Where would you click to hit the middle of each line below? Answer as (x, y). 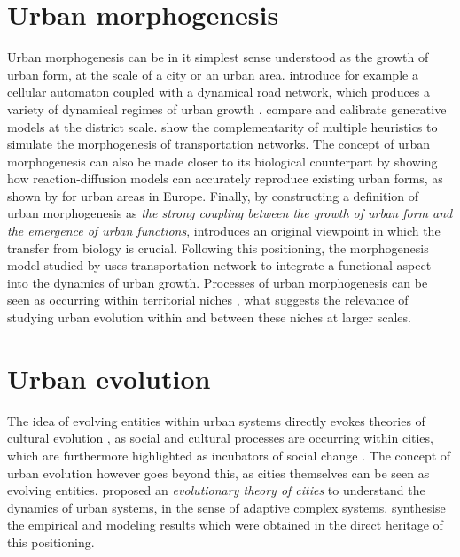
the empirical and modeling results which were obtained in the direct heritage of (225, 525)
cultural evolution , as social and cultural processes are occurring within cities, (220, 438)
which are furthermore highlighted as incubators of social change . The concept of (229, 455)
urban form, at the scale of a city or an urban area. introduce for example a (213, 74)
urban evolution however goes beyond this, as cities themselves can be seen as (218, 472)
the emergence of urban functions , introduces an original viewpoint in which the (224, 231)
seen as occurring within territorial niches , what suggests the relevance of (208, 300)
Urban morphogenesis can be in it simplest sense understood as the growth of (218, 57)
